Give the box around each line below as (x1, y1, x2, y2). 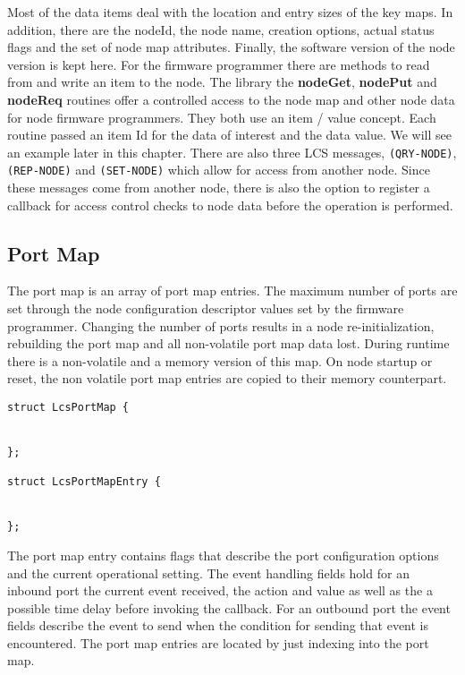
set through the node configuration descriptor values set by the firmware (7, 299, 404, 318)
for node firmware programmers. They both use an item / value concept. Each (7, 107, 436, 126)
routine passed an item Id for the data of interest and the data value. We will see (7, 125, 452, 144)
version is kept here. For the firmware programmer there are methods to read (7, 55, 430, 73)
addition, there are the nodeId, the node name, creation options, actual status (7, 20, 435, 38)
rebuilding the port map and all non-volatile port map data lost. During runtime (7, 334, 450, 353)
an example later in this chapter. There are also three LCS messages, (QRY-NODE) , (7, 142, 457, 161)
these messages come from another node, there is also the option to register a (7, 178, 430, 197)
